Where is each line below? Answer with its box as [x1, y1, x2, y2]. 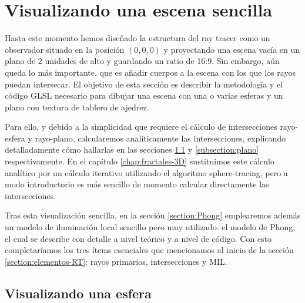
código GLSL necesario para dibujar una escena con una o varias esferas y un [5, 89, 283, 102]
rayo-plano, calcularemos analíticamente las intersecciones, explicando [35, 132, 286, 144]
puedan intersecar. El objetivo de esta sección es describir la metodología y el [5, 78, 283, 90]
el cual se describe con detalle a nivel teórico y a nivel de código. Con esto [5, 232, 272, 244]
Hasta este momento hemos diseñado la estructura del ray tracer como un [5, 32, 270, 44]
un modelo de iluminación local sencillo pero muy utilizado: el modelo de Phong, [5, 221, 296, 233]
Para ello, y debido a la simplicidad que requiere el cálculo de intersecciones [5, 120, 277, 133]
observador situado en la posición [5, 43, 125, 55]
